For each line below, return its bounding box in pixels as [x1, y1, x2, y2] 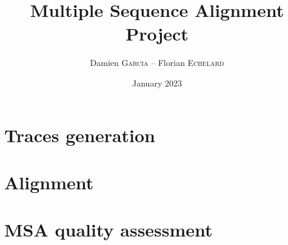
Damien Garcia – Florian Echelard [90, 56, 224, 69]
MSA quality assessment [4, 217, 213, 242]
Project [126, 21, 189, 46]
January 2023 [132, 76, 182, 89]
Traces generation [4, 122, 156, 147]
